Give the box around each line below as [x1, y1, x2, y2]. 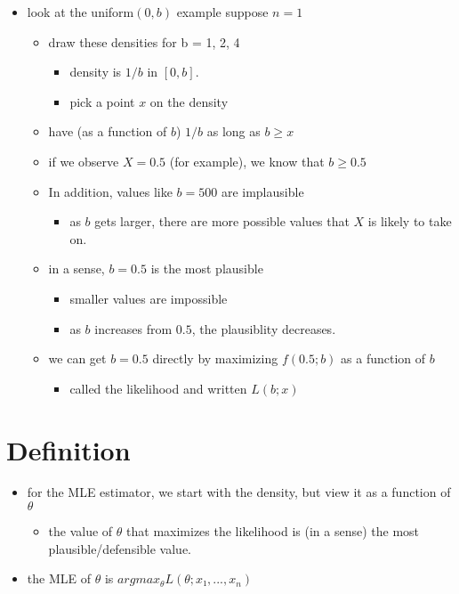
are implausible [221, 182, 304, 200]
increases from [94, 319, 173, 338]
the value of [48, 522, 113, 541]
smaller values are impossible [69, 289, 228, 307]
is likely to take [367, 212, 452, 231]
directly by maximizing [152, 349, 278, 368]
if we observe [48, 151, 119, 170]
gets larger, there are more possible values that [94, 212, 350, 231]
